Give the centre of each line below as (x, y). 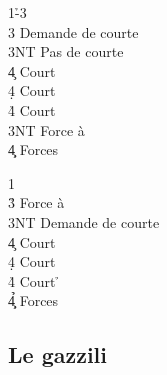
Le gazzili (58, 354)
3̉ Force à (36, 202)
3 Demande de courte (73, 31)
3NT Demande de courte (84, 221)
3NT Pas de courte (66, 51)
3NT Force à (46, 129)
